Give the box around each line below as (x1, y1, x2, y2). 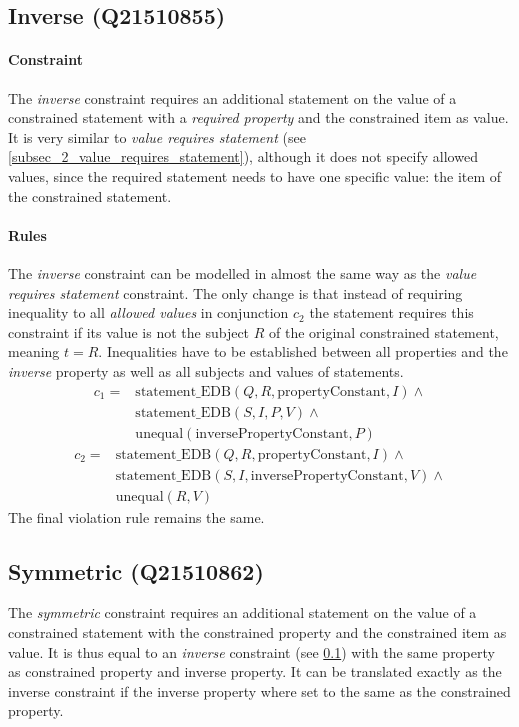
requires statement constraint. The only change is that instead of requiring (8, 282, 463, 303)
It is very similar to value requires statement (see (8, 126, 306, 147)
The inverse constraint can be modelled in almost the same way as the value (8, 262, 477, 283)
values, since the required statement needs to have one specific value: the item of (8, 165, 502, 186)
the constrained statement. (8, 185, 172, 206)
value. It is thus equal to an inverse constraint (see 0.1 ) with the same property (8, 641, 495, 662)
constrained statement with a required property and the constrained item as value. (8, 107, 509, 128)
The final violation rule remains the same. (8, 506, 265, 527)
